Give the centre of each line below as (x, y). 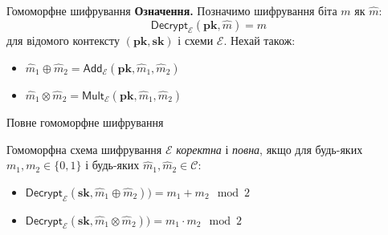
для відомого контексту (63, 41)
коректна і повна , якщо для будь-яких (270, 149)
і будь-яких (112, 165)
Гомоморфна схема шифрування (84, 149)
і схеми (196, 41)
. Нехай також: (259, 41)
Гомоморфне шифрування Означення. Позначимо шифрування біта (172, 10)
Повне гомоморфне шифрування (85, 122)
